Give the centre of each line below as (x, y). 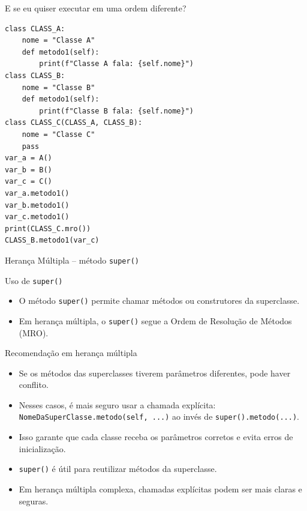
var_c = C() (28, 182)
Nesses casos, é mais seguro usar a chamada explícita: (117, 404)
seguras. (34, 500)
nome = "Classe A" (58, 41)
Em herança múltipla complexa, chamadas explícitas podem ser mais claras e (160, 488)
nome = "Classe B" (58, 87)
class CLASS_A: (35, 29)
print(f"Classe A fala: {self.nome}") (116, 64)
